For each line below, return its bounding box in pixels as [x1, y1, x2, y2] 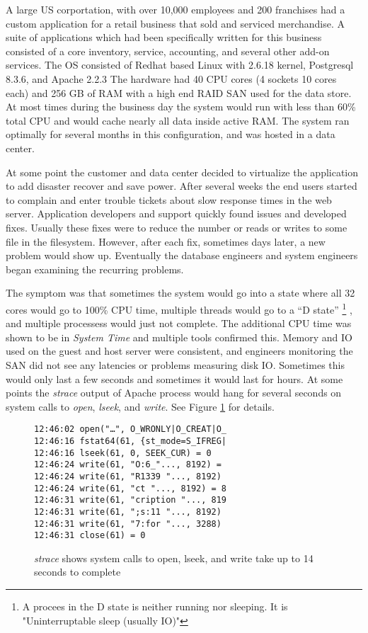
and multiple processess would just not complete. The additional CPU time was [6, 316, 352, 331]
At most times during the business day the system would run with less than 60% [6, 99, 356, 114]
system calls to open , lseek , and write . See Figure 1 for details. [6, 399, 275, 414]
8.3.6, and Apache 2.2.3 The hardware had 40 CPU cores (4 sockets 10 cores [6, 71, 337, 86]
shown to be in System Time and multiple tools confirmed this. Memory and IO [6, 329, 352, 344]
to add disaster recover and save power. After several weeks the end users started [6, 178, 357, 193]
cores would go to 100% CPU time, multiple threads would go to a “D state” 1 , [6, 300, 352, 316]
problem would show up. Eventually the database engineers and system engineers [6, 248, 358, 263]
